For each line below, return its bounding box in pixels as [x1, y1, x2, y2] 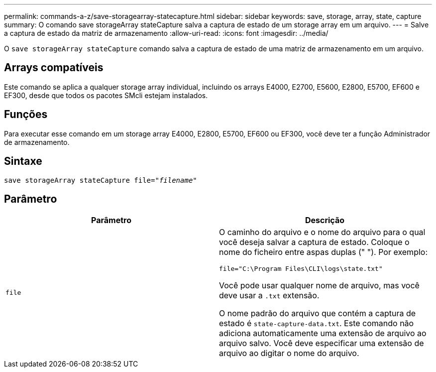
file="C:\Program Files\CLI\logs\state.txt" [219, 265, 383, 273]
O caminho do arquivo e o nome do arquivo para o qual [219, 227, 426, 238]
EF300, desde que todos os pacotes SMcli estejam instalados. [4, 91, 208, 100]
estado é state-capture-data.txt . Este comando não [219, 318, 414, 329]
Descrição [305, 215, 345, 226]
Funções [4, 108, 48, 121]
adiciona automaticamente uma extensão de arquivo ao [219, 328, 427, 339]
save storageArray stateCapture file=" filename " [4, 176, 197, 184]
